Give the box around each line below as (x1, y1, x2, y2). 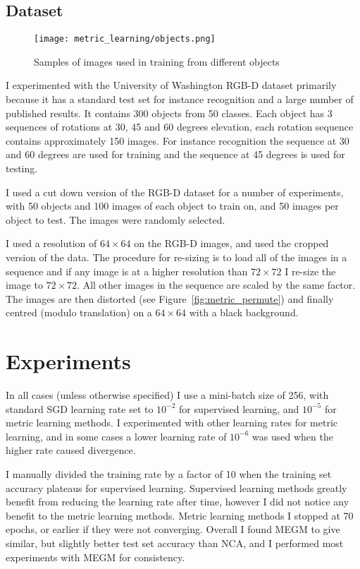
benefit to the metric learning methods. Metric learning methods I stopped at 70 (6, 508, 354, 522)
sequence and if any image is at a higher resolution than (6, 263, 248, 278)
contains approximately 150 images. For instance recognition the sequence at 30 (6, 133, 349, 148)
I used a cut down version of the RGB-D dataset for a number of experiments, (6, 184, 344, 199)
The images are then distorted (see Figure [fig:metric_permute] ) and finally (6, 291, 334, 306)
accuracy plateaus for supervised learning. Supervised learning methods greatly (6, 480, 347, 495)
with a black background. (189, 305, 299, 320)
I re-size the (285, 263, 336, 278)
